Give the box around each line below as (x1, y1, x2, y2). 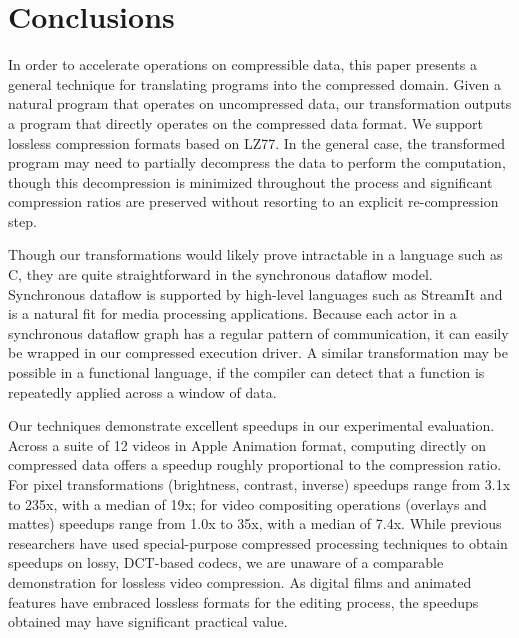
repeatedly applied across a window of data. (8, 381, 277, 402)
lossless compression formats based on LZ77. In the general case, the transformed (8, 132, 505, 153)
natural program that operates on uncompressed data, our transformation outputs (8, 93, 512, 114)
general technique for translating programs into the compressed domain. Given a (8, 73, 501, 94)
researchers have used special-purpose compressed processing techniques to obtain (8, 532, 508, 553)
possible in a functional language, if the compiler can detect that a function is (8, 362, 485, 383)
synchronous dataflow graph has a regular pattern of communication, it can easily (8, 322, 509, 343)
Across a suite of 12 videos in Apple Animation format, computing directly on (8, 434, 486, 455)
